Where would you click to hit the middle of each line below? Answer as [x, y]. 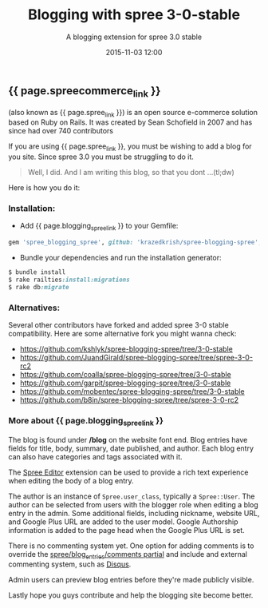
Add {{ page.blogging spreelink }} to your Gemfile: [99, 227]
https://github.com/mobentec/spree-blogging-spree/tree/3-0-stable [132, 391]
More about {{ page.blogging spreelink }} [86, 421]
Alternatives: [34, 308]
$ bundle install [37, 272]
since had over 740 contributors [61, 131]
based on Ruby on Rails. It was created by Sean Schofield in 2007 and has [130, 122]
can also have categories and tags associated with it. [95, 456]
